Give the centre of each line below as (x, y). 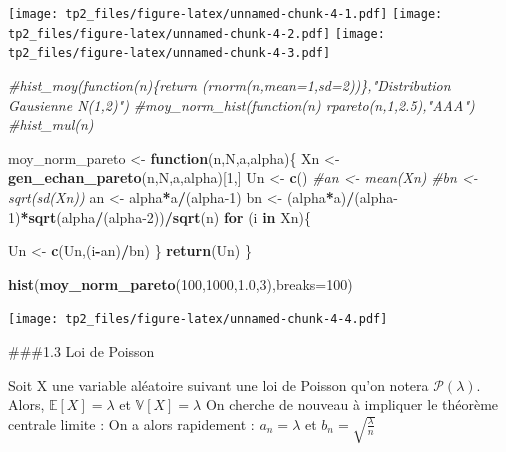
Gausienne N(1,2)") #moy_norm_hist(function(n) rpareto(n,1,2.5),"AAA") (241, 104)
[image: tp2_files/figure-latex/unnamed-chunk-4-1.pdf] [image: (225, 14)
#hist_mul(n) (51, 124)
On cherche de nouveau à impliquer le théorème (352, 404)
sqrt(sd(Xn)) (46, 196)
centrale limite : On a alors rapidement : (131, 423)
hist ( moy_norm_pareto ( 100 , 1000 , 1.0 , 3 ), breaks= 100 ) (180, 283)
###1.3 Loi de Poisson (81, 350)
